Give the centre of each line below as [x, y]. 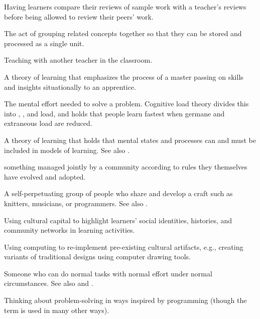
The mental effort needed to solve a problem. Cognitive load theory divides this [126, 104]
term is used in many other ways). [57, 310]
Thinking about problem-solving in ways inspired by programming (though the [125, 300]
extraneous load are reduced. [48, 123]
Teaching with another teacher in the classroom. [78, 60]
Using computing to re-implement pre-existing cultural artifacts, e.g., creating [124, 247]
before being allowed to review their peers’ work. [79, 16]
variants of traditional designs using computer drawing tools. [97, 257]
